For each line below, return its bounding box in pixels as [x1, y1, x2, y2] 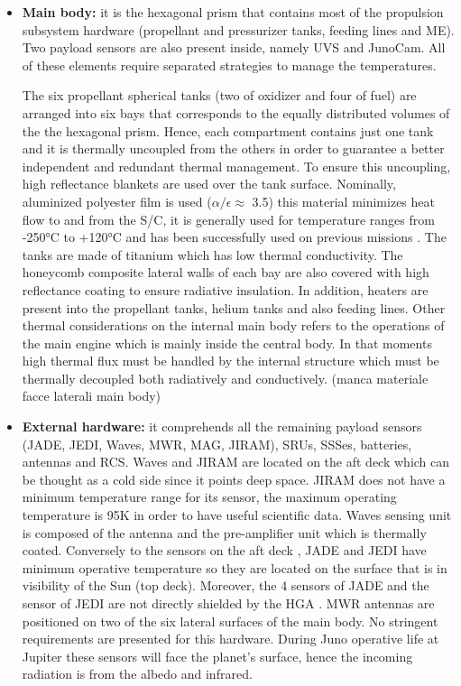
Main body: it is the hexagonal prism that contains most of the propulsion [22, 3, 444, 21]
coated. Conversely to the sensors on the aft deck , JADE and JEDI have [22, 541, 427, 560]
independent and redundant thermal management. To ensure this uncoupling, [22, 156, 451, 175]
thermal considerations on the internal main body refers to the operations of [22, 316, 445, 335]
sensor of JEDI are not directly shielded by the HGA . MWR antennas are [22, 594, 435, 612]
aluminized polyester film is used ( [22, 191, 212, 210]
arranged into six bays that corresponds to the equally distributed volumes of [22, 103, 450, 122]
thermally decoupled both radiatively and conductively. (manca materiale [22, 368, 429, 387]
